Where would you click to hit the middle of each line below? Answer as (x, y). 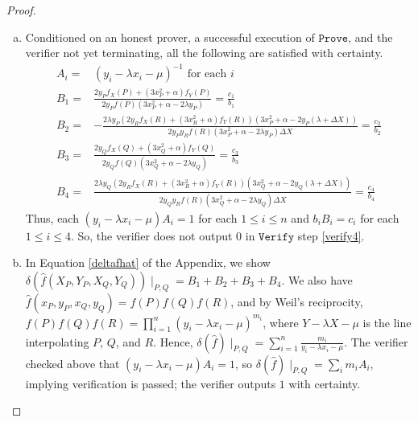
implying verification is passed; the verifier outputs (151, 383)
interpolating (57, 341)
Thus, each (52, 217)
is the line (387, 322)
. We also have (317, 280)
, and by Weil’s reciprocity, (297, 302)
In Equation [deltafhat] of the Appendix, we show (148, 262)
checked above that (72, 363)
